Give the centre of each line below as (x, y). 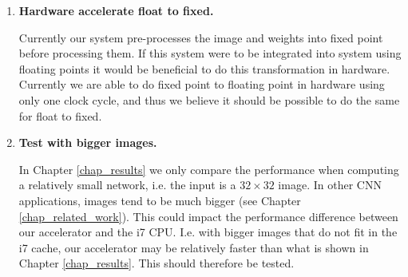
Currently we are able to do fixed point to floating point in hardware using (202, 84)
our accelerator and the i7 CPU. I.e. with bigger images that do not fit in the (208, 232)
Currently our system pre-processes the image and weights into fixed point (201, 37)
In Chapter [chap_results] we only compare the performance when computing (209, 169)
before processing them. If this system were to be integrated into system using (210, 53)
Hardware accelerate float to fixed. (116, 10)
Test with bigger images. (88, 142)
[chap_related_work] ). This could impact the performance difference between (208, 216)
